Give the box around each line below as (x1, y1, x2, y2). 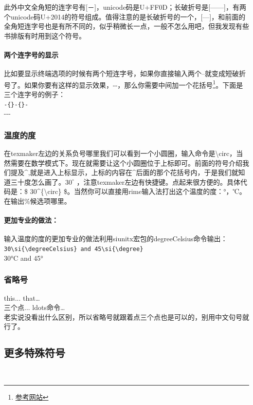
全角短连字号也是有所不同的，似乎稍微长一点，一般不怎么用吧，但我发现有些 (4, 21, 249, 31)
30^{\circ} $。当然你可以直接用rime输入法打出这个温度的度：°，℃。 (30, 186, 246, 196)
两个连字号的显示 (4, 49, 58, 59)
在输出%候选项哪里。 (4, 196, 71, 206)
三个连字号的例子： (4, 89, 65, 99)
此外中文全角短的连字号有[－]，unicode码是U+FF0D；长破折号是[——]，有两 (4, 2, 247, 12)
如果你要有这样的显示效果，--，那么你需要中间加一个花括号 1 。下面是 (24, 78, 243, 90)
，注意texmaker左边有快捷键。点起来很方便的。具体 (76, 176, 240, 187)
